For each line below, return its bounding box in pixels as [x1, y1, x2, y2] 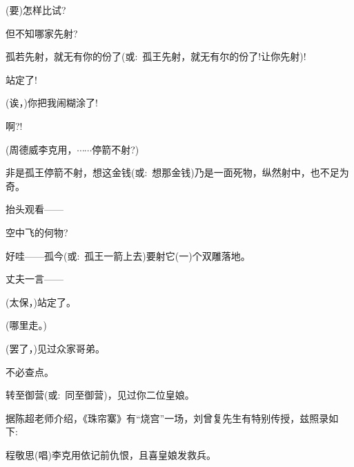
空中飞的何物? [6, 225, 68, 239]
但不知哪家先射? [6, 26, 78, 40]
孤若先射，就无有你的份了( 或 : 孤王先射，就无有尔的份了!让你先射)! [6, 49, 306, 64]
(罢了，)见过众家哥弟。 [6, 341, 105, 355]
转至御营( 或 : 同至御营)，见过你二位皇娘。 [6, 388, 195, 402]
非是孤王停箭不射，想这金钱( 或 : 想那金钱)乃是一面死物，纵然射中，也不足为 [6, 165, 349, 180]
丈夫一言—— [6, 271, 63, 286]
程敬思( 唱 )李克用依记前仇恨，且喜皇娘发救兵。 [6, 447, 216, 461]
